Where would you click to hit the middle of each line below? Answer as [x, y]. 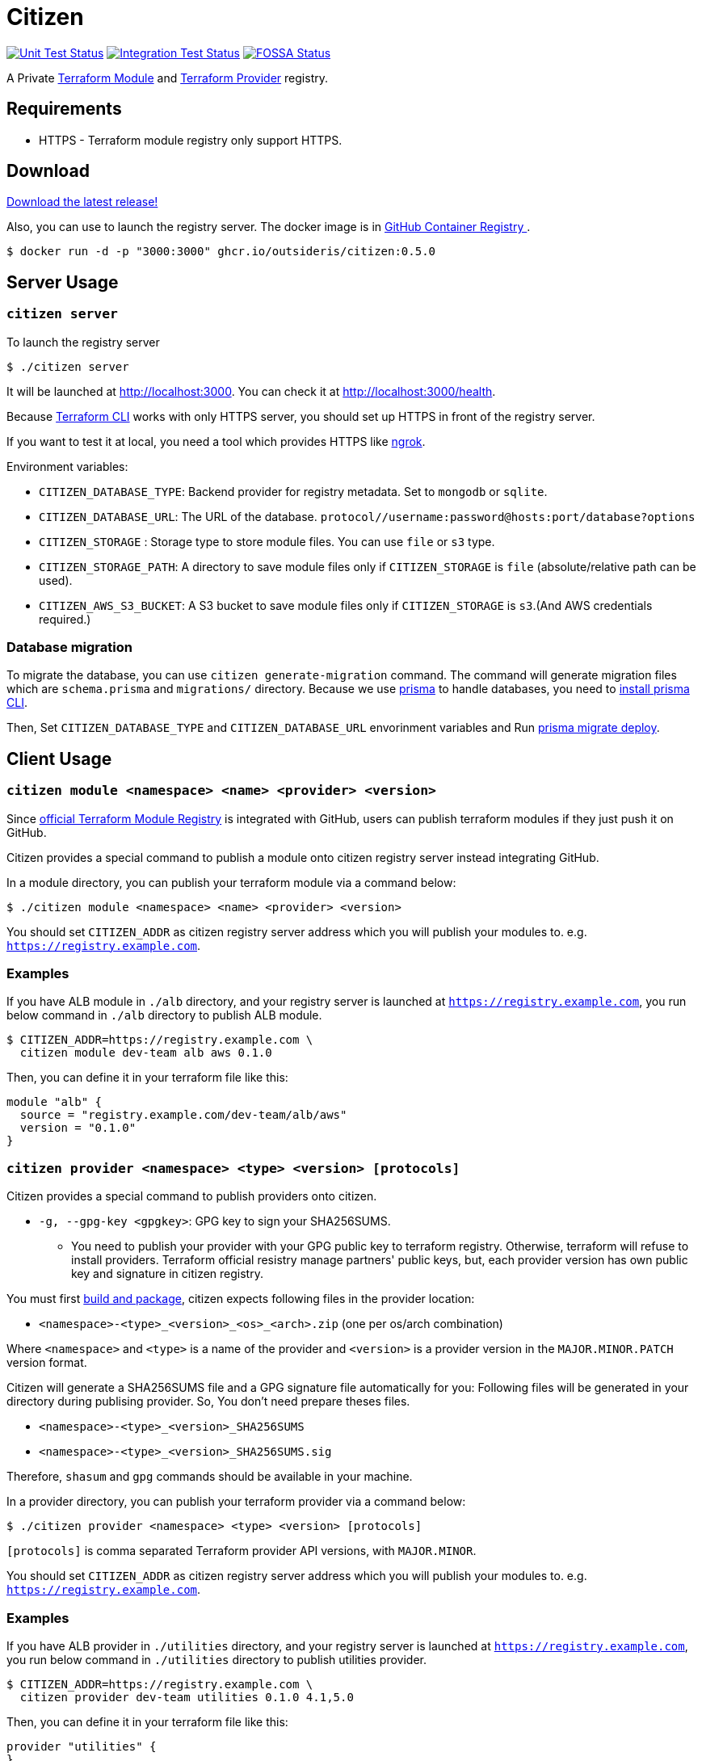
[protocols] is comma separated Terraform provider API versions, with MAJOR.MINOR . [242, 1551]
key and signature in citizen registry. [167, 1274]
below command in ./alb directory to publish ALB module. [164, 1015]
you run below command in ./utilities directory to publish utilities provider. [216, 1659]
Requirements [64, 109]
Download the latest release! [82, 202]
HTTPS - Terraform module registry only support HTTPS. [191, 140]
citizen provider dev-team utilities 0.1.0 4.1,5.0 [187, 1697]
